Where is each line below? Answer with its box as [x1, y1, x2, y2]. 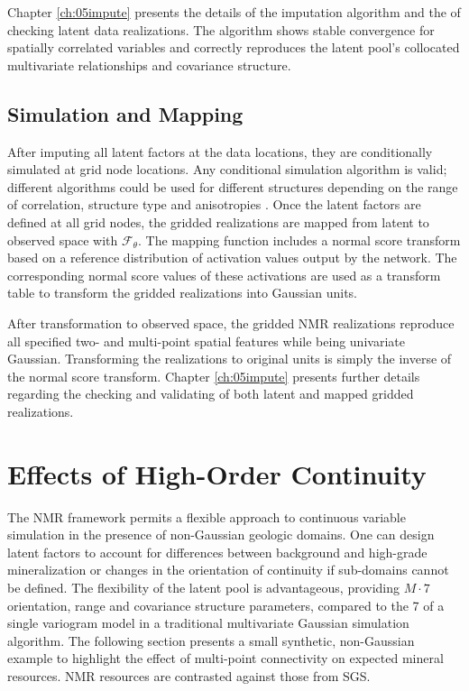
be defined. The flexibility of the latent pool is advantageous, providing [7, 577, 400, 596]
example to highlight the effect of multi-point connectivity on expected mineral [7, 649, 444, 668]
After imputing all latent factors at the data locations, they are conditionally [7, 142, 433, 161]
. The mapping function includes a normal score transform [138, 230, 461, 249]
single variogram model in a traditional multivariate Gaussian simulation [7, 613, 409, 632]
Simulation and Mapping [7, 99, 244, 127]
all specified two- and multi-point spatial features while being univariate [7, 331, 405, 350]
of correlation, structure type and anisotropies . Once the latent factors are [7, 195, 421, 214]
